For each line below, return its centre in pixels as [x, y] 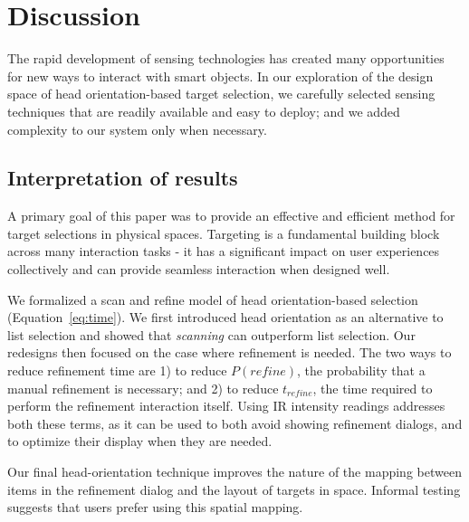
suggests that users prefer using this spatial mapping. [155, 507]
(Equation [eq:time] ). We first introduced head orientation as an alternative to [225, 317]
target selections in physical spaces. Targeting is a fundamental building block [224, 233]
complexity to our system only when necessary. [137, 129]
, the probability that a [361, 370]
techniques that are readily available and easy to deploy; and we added [204, 111]
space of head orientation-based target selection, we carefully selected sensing [221, 94]
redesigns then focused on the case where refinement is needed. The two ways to [230, 352]
